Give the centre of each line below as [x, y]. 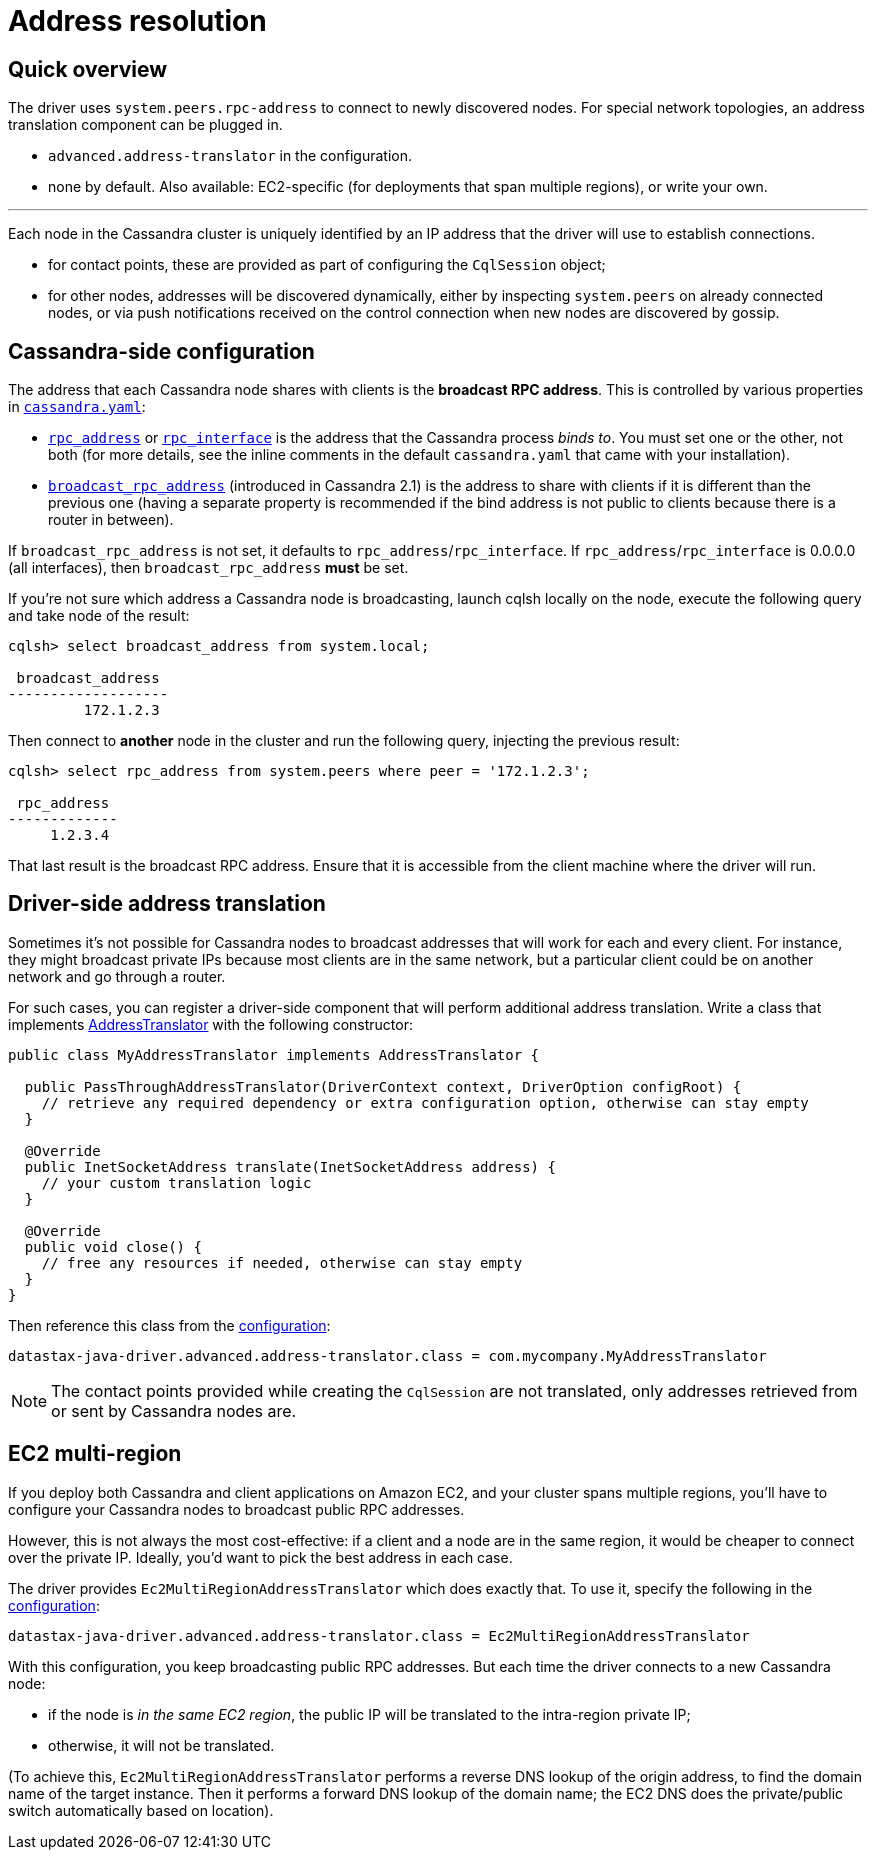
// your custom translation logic [176, 1182]
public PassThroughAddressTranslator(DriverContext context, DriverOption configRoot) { [383, 1086]
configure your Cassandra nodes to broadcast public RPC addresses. [236, 1509]
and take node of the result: [99, 616]
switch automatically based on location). [141, 1810]
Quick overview [88, 69]
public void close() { [113, 1246]
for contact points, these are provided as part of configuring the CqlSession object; [327, 265]
